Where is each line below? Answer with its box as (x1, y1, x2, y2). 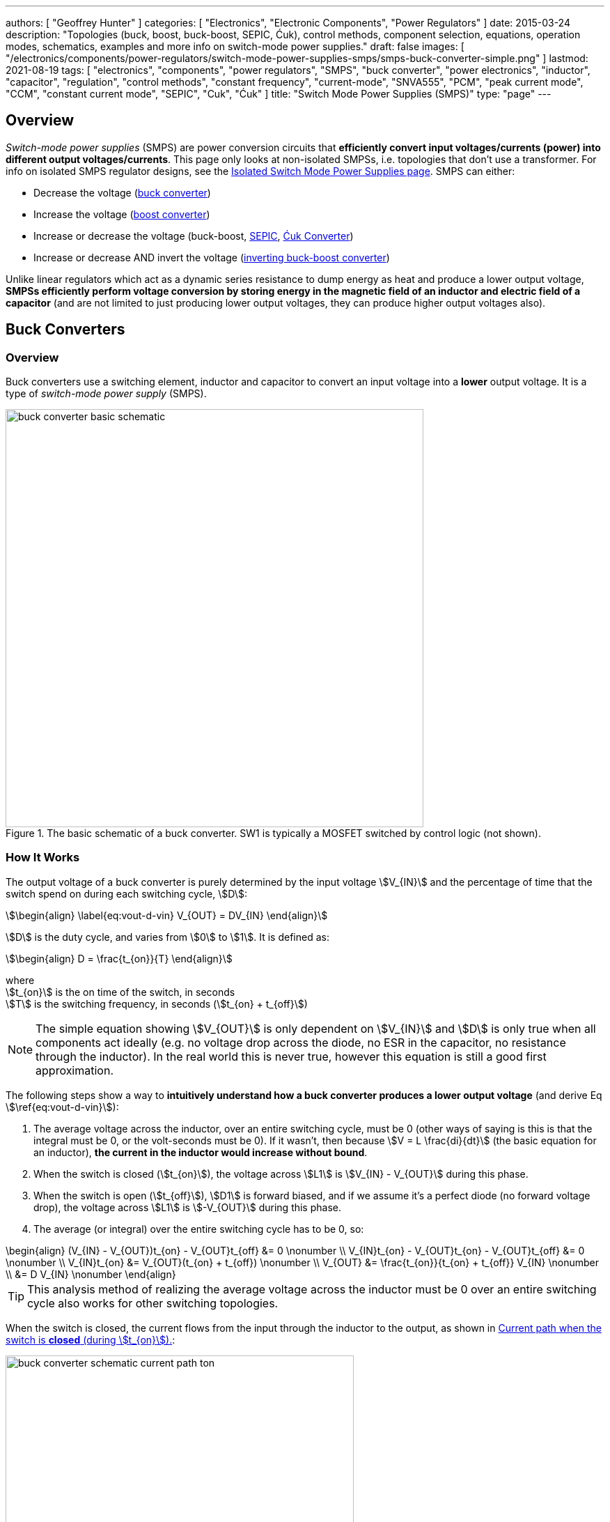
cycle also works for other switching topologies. (27, 1296, 279, 1310)
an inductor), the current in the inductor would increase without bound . (33, 1146, 368, 1158)
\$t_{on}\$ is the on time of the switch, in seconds (6, 985, 235, 998)
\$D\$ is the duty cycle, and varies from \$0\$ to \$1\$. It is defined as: (6, 930, 329, 943)
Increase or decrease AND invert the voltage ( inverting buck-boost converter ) (33, 251, 390, 263)
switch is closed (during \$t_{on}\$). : (6, 1333, 175, 1346)
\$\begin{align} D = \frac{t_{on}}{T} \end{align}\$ (6, 952, 233, 964)
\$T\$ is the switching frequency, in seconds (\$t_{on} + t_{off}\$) (6, 997, 308, 1010)
